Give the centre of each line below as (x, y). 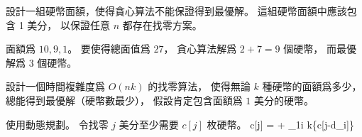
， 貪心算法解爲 (200, 49)
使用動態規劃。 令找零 (57, 124)
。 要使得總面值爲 (109, 49)
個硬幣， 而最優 (320, 49)
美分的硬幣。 (284, 100)
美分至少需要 (149, 124)
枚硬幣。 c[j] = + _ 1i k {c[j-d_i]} (280, 124)
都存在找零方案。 (162, 24)
